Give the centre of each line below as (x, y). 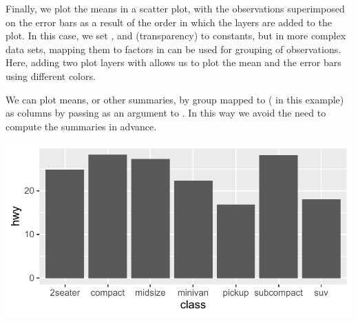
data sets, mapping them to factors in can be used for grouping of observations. (173, 49)
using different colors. (51, 76)
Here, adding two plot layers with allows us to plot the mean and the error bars (173, 62)
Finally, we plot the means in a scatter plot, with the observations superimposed (175, 8)
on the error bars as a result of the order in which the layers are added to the (169, 22)
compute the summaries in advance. (81, 126)
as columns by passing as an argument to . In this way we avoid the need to (166, 113)
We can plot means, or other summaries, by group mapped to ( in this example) (175, 99)
